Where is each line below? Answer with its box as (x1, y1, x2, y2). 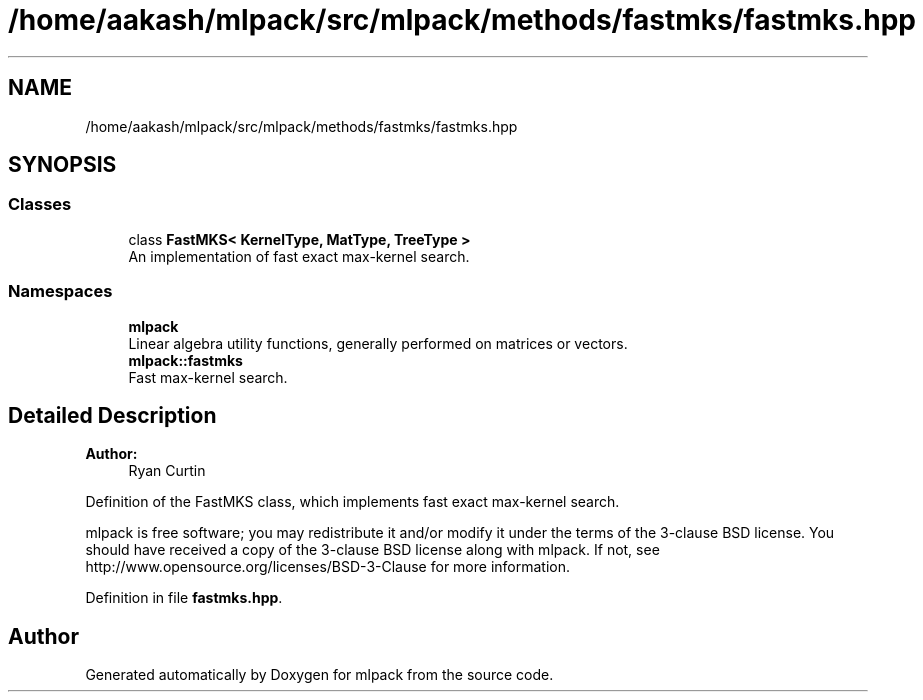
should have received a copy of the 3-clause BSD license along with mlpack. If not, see (85, 541, 660, 559)
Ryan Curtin (128, 462, 206, 480)
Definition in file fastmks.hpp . (85, 589, 283, 607)
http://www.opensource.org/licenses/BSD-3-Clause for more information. (85, 558, 570, 576)
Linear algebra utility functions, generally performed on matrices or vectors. (128, 334, 628, 352)
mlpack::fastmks (128, 351, 243, 369)
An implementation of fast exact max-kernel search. (128, 247, 470, 265)
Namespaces (8, 281, 113, 302)
